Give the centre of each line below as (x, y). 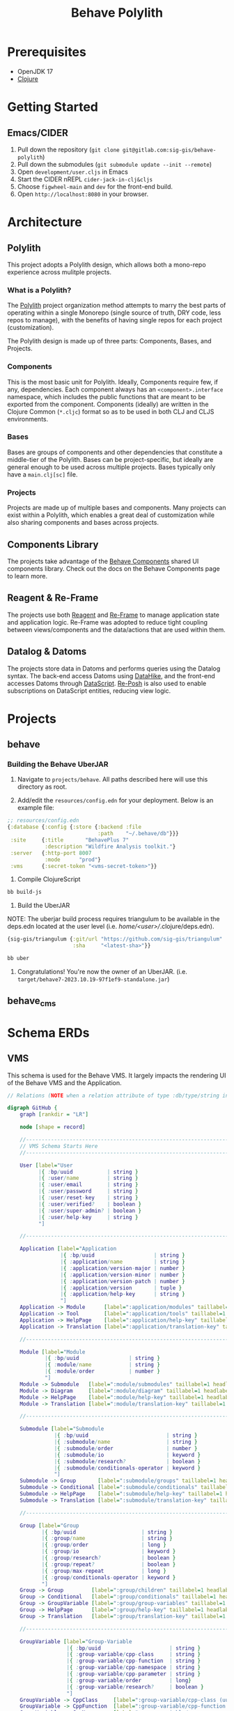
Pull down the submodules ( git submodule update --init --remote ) (115, 164)
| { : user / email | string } (88, 1185)
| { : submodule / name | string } (126, 1442)
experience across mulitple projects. (59, 272)
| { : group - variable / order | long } (129, 1680)
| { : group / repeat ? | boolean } (109, 1564)
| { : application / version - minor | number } (123, 1275)
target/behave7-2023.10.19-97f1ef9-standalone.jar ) (93, 979)
